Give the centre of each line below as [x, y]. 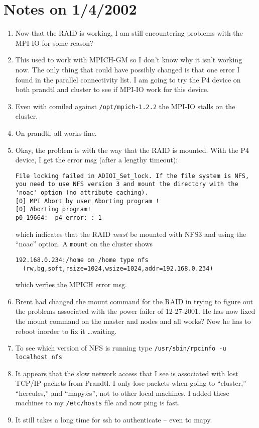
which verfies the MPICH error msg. [71, 284]
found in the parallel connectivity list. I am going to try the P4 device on [128, 79]
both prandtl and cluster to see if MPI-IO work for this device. [112, 89]
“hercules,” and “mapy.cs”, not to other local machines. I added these [122, 393]
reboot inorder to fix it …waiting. [66, 331]
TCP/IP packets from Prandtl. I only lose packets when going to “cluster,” [131, 383]
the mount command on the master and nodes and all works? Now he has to [133, 321]
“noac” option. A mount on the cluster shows [84, 244]
